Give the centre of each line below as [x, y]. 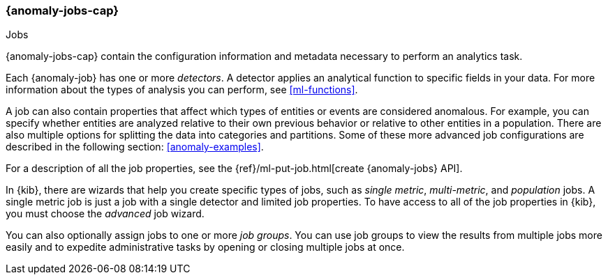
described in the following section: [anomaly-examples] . [135, 147]
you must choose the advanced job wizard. [105, 214]
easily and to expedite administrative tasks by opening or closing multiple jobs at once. [205, 247]
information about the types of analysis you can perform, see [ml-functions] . [182, 90]
